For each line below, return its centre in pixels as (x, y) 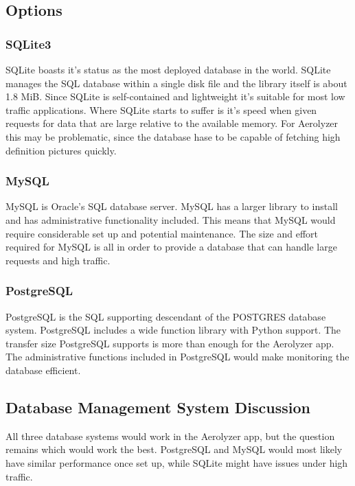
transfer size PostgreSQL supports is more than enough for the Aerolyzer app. (170, 343)
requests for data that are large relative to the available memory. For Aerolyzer (172, 123)
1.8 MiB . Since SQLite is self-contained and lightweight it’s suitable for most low (175, 96)
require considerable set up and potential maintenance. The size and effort (162, 233)
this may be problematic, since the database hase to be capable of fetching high (173, 136)
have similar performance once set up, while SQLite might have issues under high (177, 462)
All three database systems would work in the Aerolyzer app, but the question (170, 436)
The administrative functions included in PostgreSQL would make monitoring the (177, 357)
